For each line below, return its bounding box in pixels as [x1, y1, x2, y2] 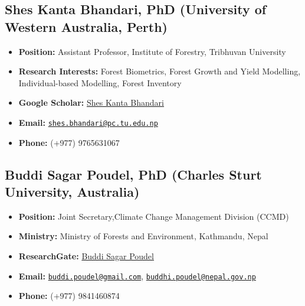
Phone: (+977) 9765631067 [18, 136, 120, 148]
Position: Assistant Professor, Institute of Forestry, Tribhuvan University [18, 45, 286, 57]
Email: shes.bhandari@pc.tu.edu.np [18, 116, 158, 128]
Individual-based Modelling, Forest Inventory [18, 76, 182, 89]
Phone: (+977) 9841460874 [18, 289, 120, 302]
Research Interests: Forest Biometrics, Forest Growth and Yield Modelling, [18, 65, 301, 77]
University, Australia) [5, 183, 140, 200]
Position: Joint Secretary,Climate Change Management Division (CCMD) [18, 210, 289, 222]
